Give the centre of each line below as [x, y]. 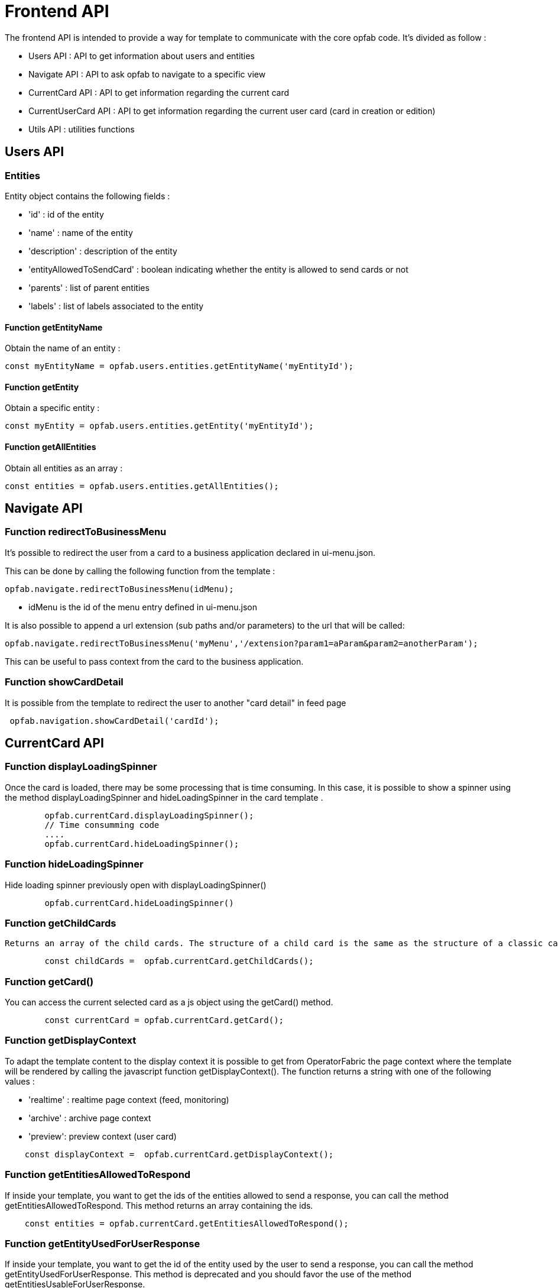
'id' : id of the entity [66, 214]
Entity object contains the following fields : [87, 196]
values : [20, 1081]
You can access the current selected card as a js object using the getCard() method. [169, 1002]
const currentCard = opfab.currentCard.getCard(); [164, 1020]
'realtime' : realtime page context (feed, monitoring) [129, 1099]
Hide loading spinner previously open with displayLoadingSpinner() [136, 885]
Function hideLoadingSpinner [74, 864]
